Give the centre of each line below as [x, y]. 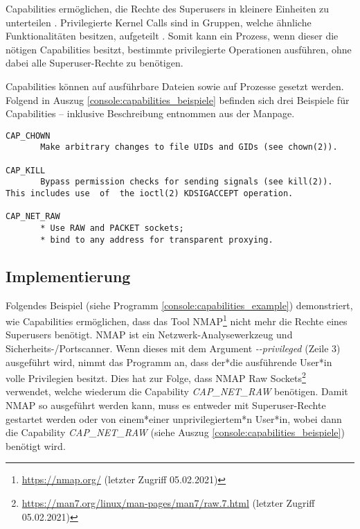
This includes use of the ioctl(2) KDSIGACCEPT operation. [150, 194]
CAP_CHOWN [28, 136]
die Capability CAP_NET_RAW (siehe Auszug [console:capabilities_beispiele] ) [175, 432]
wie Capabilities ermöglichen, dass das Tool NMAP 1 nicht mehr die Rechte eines [177, 320]
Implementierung [68, 276]
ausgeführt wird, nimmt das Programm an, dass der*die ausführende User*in [169, 362]
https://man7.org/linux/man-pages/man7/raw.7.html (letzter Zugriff [168, 502]
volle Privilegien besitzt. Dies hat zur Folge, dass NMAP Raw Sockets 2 [156, 377]
